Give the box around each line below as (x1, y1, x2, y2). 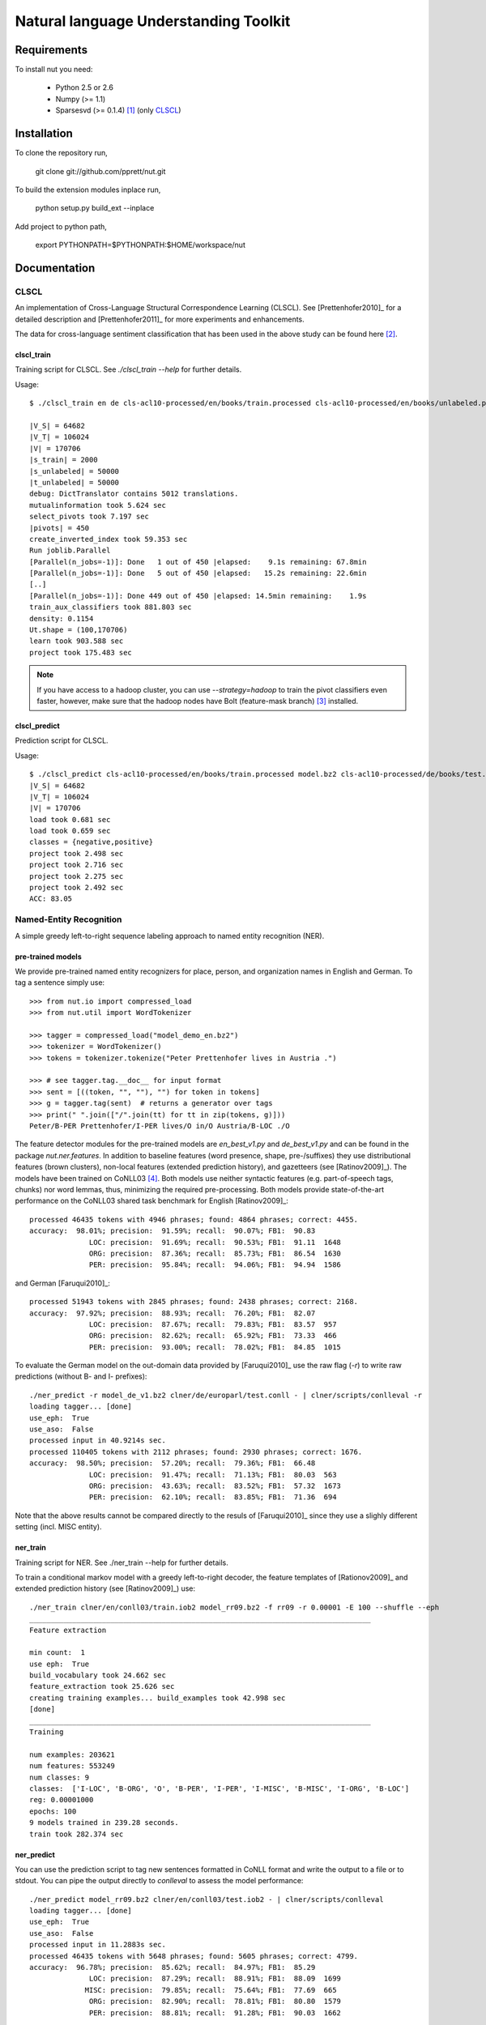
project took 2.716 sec (29, 860, 124, 870)
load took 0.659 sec (29, 826, 111, 836)
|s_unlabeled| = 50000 (29, 467, 120, 475)
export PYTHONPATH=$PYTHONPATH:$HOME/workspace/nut (35, 240, 246, 250)
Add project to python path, (15, 221, 107, 231)
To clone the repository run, (15, 148, 109, 158)
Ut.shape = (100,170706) (29, 625, 128, 635)
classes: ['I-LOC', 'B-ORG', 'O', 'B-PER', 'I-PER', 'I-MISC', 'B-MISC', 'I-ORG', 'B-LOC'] (29, 1784, 410, 1793)
